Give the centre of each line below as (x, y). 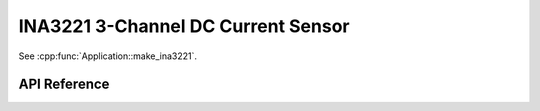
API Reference (64, 84)
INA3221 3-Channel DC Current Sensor (184, 26)
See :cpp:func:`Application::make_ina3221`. (108, 56)
